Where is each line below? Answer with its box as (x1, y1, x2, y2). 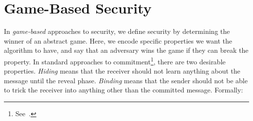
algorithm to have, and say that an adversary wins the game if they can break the (4, 45, 249, 55)
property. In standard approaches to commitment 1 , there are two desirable (4, 55, 226, 66)
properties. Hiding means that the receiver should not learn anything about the (4, 66, 240, 76)
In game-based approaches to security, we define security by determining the (4, 26, 230, 36)
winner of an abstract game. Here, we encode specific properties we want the (4, 35, 232, 45)
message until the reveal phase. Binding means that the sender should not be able (4, 75, 248, 85)
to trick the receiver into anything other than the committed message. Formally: (4, 85, 243, 95)
